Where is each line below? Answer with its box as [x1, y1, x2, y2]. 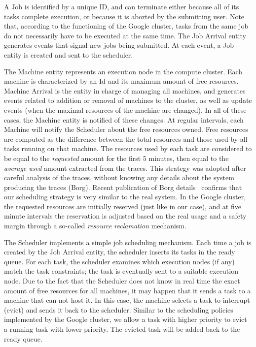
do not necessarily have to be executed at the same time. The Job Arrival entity [4, 30, 246, 40]
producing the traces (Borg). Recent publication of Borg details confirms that [4, 182, 242, 192]
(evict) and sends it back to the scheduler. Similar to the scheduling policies [4, 304, 233, 315]
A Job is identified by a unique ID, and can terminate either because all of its [4, 1, 239, 11]
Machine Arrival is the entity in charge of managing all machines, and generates [4, 85, 246, 95]
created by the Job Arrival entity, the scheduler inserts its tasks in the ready [4, 247, 235, 257]
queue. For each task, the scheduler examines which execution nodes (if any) [4, 256, 235, 266]
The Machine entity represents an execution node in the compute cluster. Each [4, 66, 243, 76]
